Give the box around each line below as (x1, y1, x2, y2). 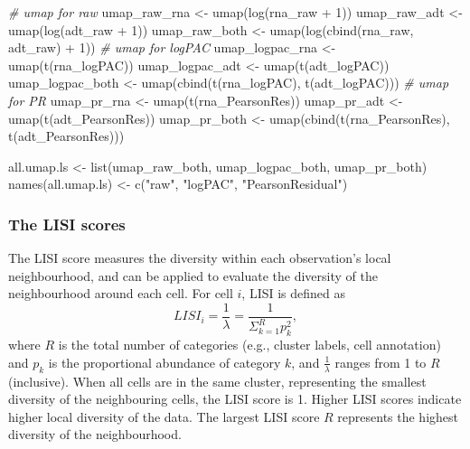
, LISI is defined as (241, 284, 346, 303)
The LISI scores (8, 212, 126, 235)
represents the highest (337, 407, 459, 426)
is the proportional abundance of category (48, 352, 281, 371)
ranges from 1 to (334, 352, 427, 371)
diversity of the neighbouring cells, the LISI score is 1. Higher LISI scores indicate (8, 389, 462, 408)
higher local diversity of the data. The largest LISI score (8, 407, 320, 426)
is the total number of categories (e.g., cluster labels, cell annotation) (58, 335, 441, 354)
